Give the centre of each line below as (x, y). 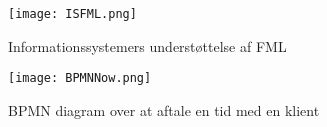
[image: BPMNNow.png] (80, 78)
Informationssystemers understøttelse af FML (147, 45)
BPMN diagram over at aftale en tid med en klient (164, 109)
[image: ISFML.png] (72, 14)
